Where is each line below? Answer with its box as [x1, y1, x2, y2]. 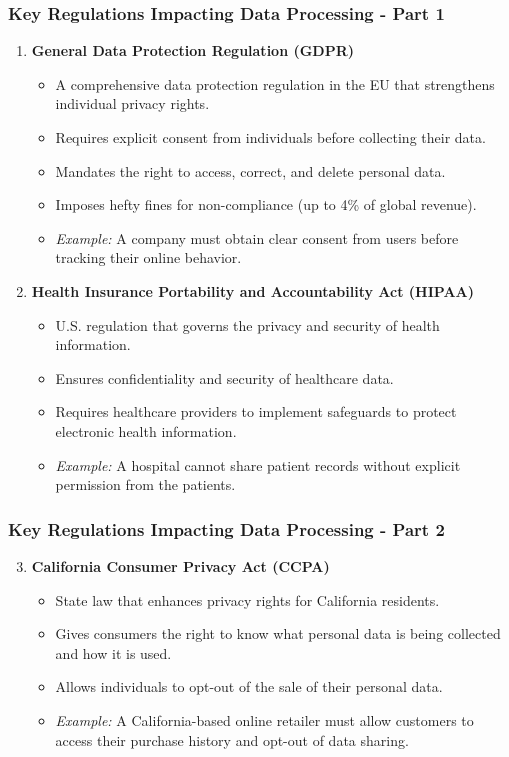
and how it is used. [55, 642, 172, 663]
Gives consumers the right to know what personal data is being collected [55, 623, 501, 644]
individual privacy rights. [55, 93, 210, 114]
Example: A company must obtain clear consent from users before [55, 227, 459, 248]
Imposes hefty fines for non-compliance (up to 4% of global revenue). [55, 194, 477, 215]
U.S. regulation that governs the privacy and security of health [55, 314, 440, 335]
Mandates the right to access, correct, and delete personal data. [55, 160, 446, 181]
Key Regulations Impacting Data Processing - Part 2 [8, 516, 445, 541]
